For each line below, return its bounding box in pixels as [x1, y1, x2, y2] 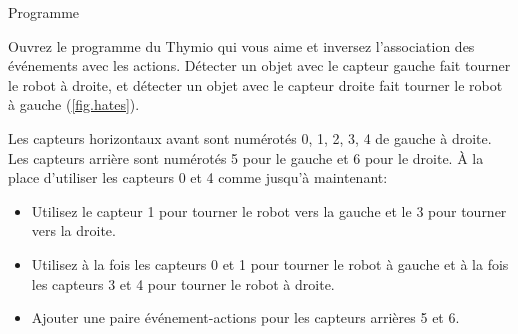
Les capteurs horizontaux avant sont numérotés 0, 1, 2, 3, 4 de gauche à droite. [8, 127, 492, 148]
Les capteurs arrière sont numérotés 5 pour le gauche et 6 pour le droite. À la [8, 147, 484, 168]
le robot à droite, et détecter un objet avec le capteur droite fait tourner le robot [8, 74, 503, 95]
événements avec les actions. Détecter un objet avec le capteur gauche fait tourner [8, 55, 511, 76]
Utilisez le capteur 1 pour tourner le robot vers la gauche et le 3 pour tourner [31, 200, 507, 221]
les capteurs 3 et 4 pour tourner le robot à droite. [31, 273, 335, 294]
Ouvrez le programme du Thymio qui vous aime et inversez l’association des [8, 35, 475, 56]
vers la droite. [31, 220, 116, 241]
